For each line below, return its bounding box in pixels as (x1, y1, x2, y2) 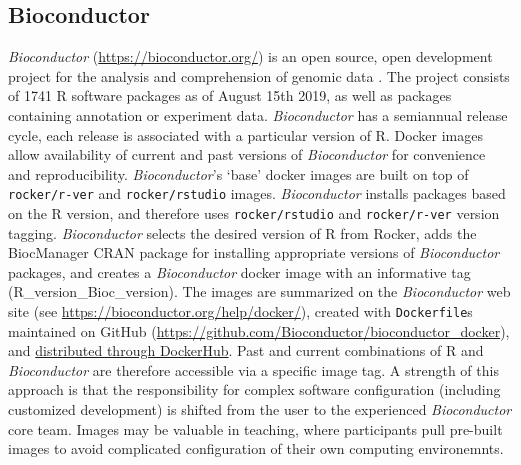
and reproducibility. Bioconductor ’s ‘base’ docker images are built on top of (8, 163, 469, 184)
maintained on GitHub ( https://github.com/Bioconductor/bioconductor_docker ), (8, 320, 510, 341)
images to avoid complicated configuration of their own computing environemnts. (8, 438, 504, 459)
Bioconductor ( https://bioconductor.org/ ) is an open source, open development (8, 46, 493, 67)
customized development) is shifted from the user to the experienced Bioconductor (8, 399, 512, 420)
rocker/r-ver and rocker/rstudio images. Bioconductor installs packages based (8, 183, 506, 204)
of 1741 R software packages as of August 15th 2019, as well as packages (8, 85, 452, 106)
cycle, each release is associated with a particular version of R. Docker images (8, 124, 484, 145)
